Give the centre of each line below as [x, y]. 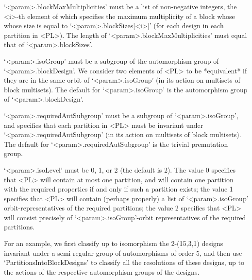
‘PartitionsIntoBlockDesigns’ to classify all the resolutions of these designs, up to [124, 262]
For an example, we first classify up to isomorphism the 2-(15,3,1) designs [114, 243]
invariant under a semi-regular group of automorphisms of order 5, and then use [123, 253]
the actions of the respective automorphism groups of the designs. [102, 271]
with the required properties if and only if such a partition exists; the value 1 [118, 189]
